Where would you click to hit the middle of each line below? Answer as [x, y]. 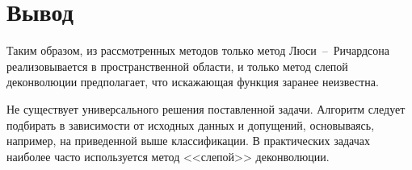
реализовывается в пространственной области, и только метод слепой [177, 66]
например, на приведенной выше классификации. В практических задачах [188, 141]
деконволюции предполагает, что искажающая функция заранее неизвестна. [193, 82]
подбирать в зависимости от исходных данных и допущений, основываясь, [191, 124]
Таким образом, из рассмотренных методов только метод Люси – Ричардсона [198, 50]
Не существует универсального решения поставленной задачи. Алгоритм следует [206, 108]
